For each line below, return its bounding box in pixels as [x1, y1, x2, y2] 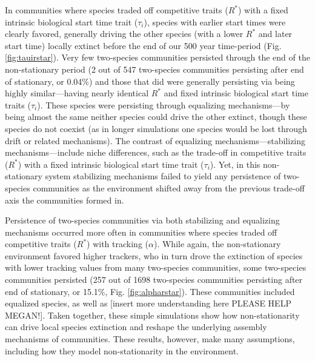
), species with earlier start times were [144, 15, 286, 28]
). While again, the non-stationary [153, 237, 281, 250]
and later [258, 27, 293, 40]
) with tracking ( [87, 237, 148, 250]
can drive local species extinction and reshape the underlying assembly [5, 320, 267, 333]
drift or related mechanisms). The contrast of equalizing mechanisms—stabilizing [5, 134, 306, 147]
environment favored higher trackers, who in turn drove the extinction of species [5, 249, 303, 262]
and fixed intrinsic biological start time [164, 87, 308, 99]
